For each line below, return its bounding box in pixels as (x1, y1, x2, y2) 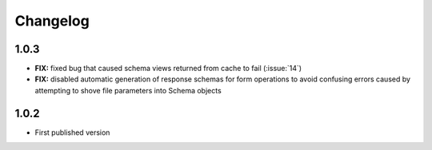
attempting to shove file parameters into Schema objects (34, 85, 222, 95)
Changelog (14, 12, 90, 30)
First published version (34, 128, 110, 137)
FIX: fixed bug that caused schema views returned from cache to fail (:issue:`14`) (34, 64, 302, 73)
